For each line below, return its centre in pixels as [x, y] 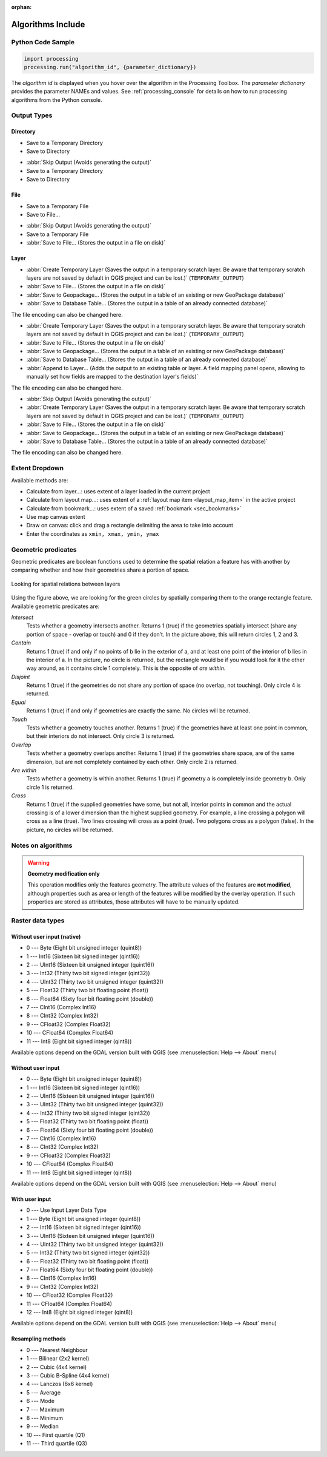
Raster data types [38, 921]
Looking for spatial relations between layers [66, 584]
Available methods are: [40, 480]
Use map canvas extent [56, 517]
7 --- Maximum [45, 1409]
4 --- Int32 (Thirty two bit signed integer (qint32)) [88, 1113]
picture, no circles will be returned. [70, 830]
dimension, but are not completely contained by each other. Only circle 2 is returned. [132, 762]
